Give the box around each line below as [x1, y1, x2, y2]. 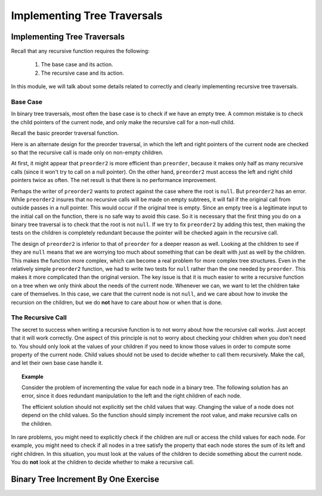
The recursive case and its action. [41, 69, 125, 76]
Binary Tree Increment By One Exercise [11, 475, 160, 484]
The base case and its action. [41, 61, 113, 68]
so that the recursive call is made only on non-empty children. [11, 149, 164, 156]
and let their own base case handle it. [11, 359, 104, 366]
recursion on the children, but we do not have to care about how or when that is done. [11, 298, 223, 306]
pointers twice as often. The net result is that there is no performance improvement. [11, 177, 217, 184]
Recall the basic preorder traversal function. [11, 130, 119, 137]
